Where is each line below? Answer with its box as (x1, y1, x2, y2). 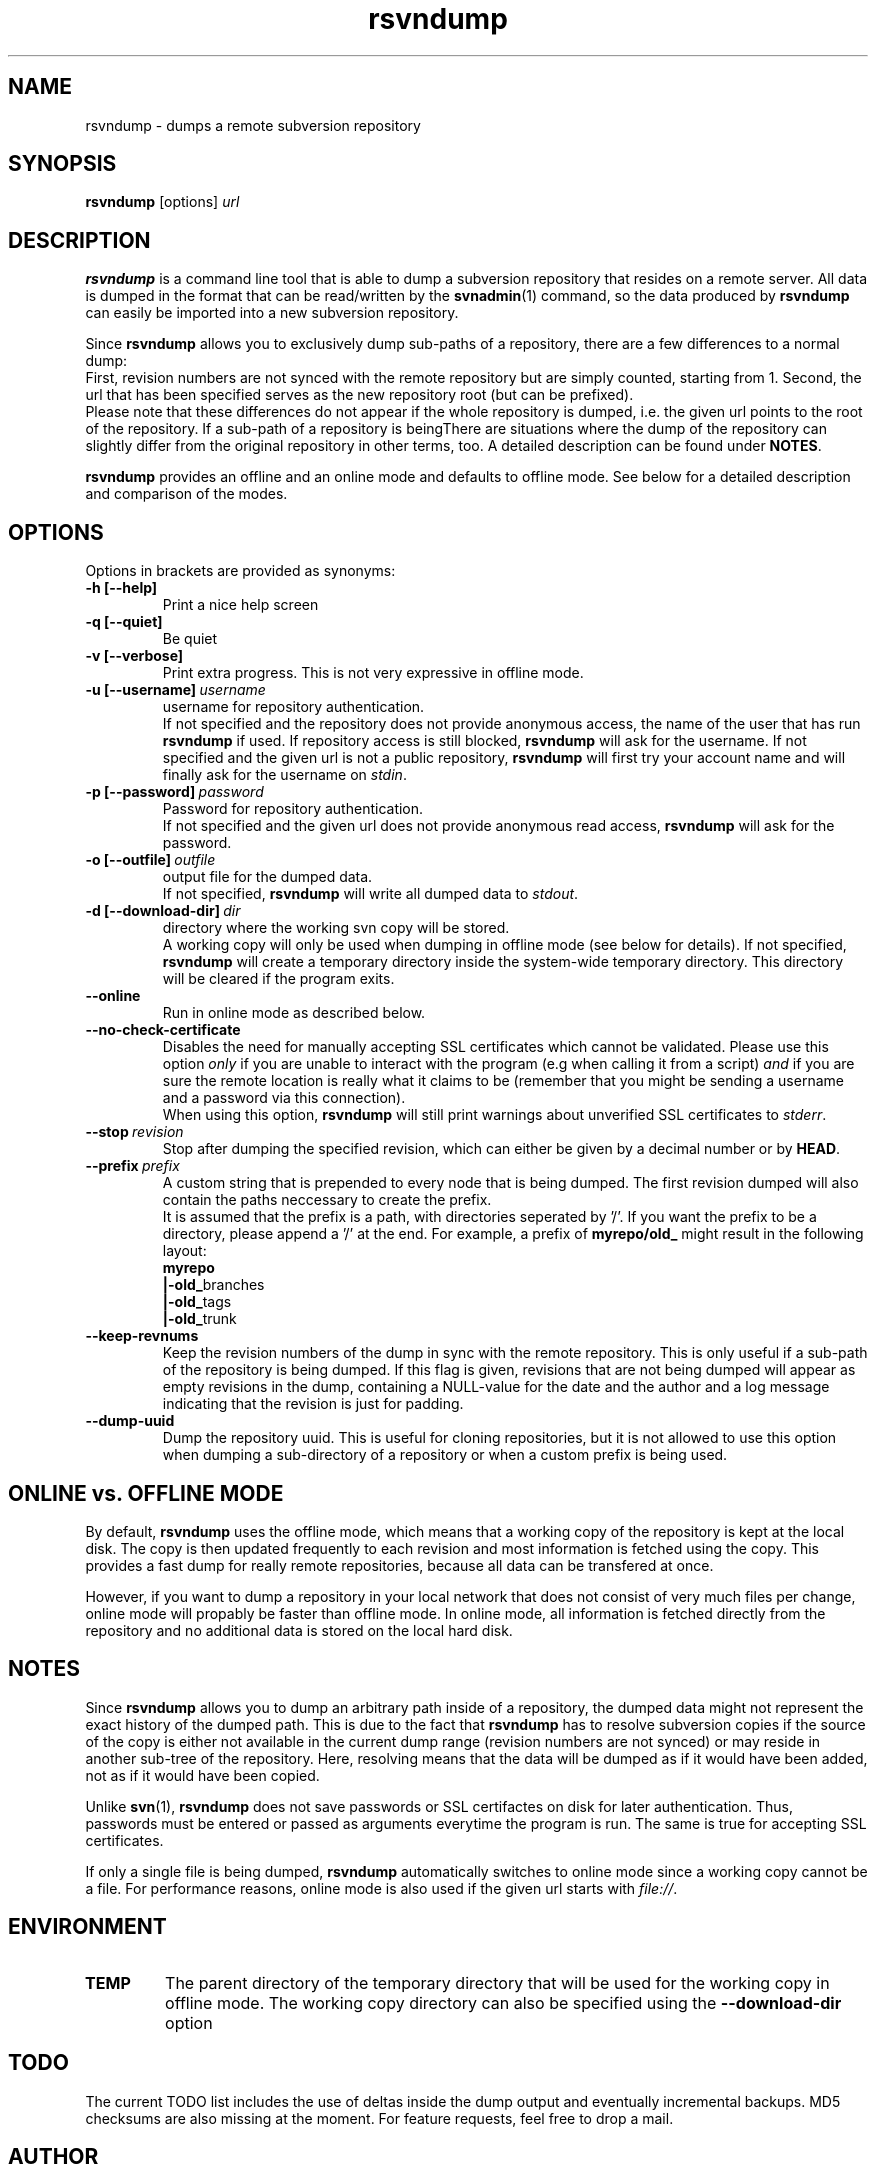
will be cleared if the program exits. (162, 970, 395, 988)
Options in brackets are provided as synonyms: (85, 562, 396, 580)
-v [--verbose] (85, 647, 184, 665)
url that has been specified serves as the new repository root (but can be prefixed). (85, 386, 634, 404)
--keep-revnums (85, 1327, 199, 1345)
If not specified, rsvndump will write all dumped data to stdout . (162, 885, 579, 903)
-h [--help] (85, 579, 158, 597)
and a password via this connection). (162, 1089, 406, 1107)
